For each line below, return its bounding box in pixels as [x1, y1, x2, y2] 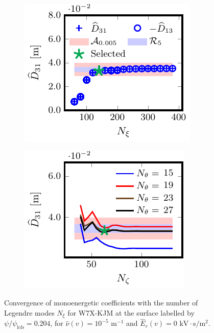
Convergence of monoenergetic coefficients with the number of [4, 297, 198, 308]
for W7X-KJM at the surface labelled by [67, 307, 195, 318]
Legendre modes [4, 307, 55, 318]
